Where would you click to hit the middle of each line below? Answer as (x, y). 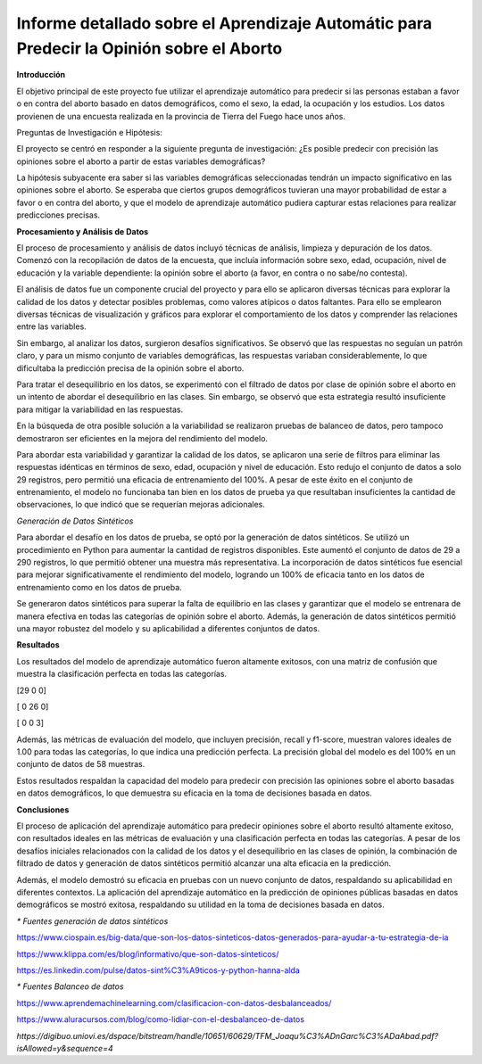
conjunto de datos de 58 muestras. (81, 764)
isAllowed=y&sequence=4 (65, 1048)
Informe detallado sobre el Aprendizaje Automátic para (224, 23)
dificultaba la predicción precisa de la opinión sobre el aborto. (130, 368)
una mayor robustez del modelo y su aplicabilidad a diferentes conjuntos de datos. (168, 628)
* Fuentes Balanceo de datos (70, 986)
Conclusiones (43, 809)
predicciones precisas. (58, 215)
